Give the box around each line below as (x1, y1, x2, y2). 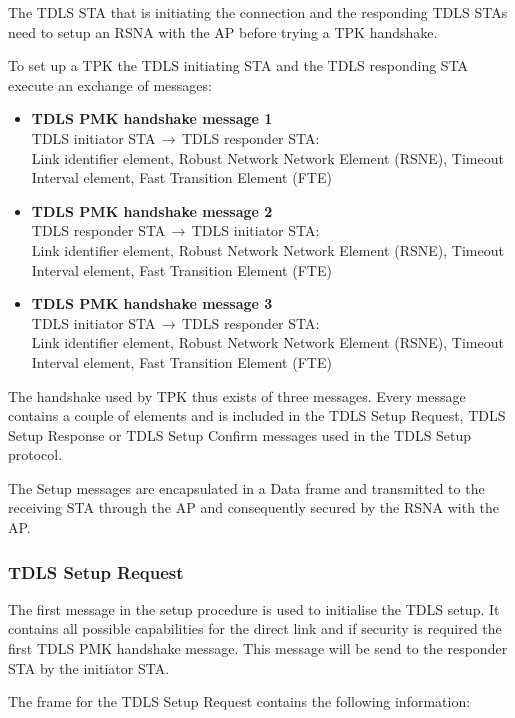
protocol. (8, 444, 63, 465)
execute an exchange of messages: (8, 74, 212, 95)
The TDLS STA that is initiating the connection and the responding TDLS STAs (8, 2, 508, 22)
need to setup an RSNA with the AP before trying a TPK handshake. (8, 21, 438, 42)
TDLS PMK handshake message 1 (31, 108, 273, 129)
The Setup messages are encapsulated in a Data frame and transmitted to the (8, 477, 485, 498)
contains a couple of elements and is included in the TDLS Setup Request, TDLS (8, 405, 506, 426)
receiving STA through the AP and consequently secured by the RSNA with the (8, 497, 500, 518)
